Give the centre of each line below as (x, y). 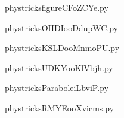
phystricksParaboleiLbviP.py (57, 88)
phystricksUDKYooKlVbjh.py (59, 67)
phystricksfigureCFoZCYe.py (57, 7)
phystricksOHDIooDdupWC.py (62, 27)
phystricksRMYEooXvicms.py (60, 108)
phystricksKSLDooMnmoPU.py (62, 48)
